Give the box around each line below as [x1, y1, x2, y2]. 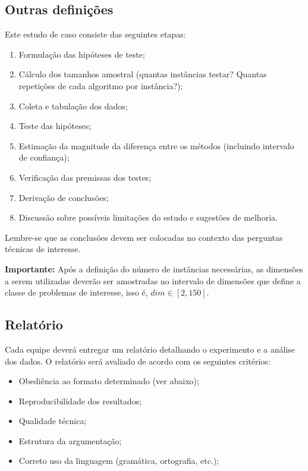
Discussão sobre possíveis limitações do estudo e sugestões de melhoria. [18, 211, 278, 224]
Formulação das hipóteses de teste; [18, 48, 145, 60]
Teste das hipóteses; [18, 120, 92, 132]
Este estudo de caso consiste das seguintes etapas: [5, 28, 186, 40]
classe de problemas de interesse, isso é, [5, 286, 148, 299]
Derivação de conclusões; [18, 191, 109, 203]
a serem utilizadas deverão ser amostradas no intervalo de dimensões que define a [5, 274, 301, 287]
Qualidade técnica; [18, 415, 87, 427]
